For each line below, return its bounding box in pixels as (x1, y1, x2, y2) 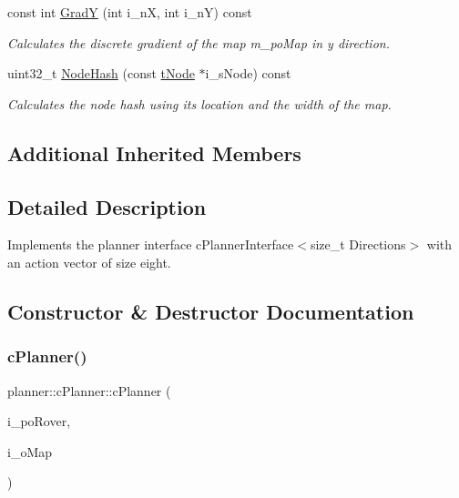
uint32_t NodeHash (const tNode (7, 64, 195, 83)
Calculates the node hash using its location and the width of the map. (7, 94, 392, 113)
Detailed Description (7, 192, 207, 220)
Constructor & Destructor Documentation (7, 297, 414, 325)
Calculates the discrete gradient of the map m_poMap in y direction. (7, 33, 390, 52)
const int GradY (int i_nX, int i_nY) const (7, 3, 252, 21)
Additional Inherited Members (7, 138, 301, 167)
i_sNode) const (205, 64, 291, 83)
